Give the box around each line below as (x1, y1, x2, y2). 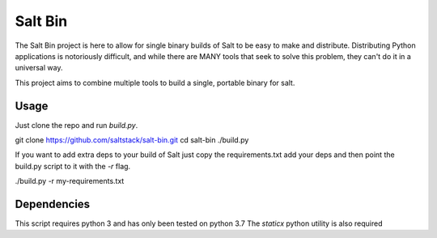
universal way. (15, 63, 63, 73)
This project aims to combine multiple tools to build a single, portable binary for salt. (15, 78, 295, 87)
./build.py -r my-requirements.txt (15, 176, 125, 186)
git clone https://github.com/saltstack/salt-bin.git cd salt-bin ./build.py (15, 135, 249, 145)
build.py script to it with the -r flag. (15, 161, 131, 171)
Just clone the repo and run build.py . (15, 120, 138, 130)
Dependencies (15, 198, 91, 210)
